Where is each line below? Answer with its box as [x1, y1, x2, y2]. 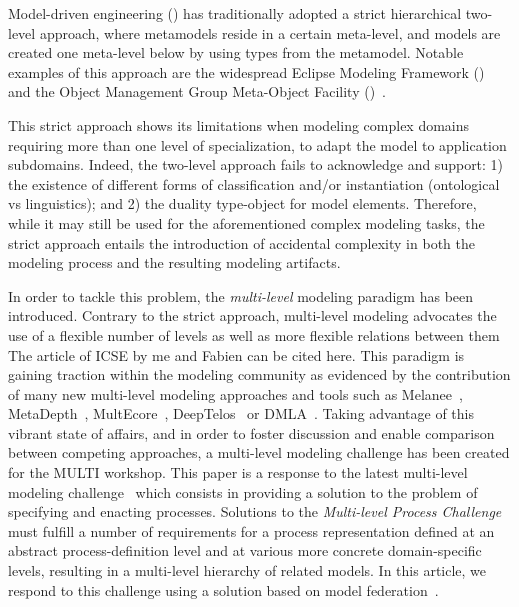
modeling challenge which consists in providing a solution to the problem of [8, 481, 478, 502]
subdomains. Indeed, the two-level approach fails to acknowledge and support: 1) [8, 154, 504, 175]
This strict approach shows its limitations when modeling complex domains [8, 114, 470, 135]
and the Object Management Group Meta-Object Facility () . [8, 81, 386, 102]
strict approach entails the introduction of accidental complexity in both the [8, 232, 475, 253]
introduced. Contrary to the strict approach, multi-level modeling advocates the [8, 305, 497, 326]
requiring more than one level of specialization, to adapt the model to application [8, 134, 507, 155]
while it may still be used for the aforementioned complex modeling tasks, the [8, 212, 485, 233]
